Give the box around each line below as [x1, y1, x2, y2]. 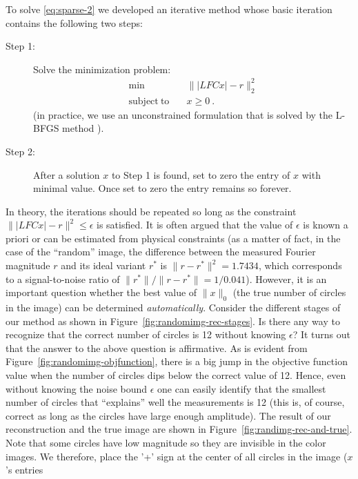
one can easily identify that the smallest [157, 381, 326, 395]
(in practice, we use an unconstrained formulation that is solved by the [33, 107, 333, 121]
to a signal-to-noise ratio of [6, 271, 120, 286]
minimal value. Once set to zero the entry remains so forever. [33, 181, 292, 195]
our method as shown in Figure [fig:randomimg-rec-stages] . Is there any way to [6, 313, 340, 328]
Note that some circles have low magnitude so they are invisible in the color [6, 436, 326, 449]
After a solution [33, 167, 100, 182]
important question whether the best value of [6, 285, 197, 300]
